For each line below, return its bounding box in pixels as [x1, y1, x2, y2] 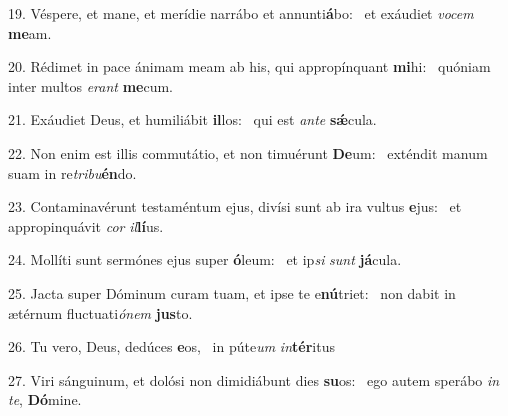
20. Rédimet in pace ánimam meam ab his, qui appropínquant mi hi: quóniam [8, 56, 491, 77]
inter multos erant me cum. [8, 75, 174, 96]
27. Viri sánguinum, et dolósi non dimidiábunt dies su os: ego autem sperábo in [8, 369, 500, 390]
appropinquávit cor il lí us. [8, 215, 164, 236]
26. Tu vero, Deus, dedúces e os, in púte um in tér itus [8, 336, 335, 357]
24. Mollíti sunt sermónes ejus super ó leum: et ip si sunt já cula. [8, 249, 402, 270]
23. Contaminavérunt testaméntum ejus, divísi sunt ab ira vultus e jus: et [8, 196, 462, 217]
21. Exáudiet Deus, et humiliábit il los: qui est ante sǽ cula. [8, 109, 377, 130]
